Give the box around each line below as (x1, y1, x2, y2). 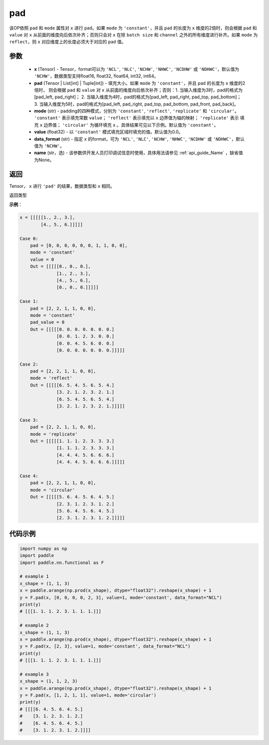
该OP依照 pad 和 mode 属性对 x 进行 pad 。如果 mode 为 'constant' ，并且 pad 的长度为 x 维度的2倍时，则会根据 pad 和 (9, 25, 257, 31)
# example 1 (19, 574, 49, 579)
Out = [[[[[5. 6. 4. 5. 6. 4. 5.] (30, 494, 115, 500)
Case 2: (19, 361, 38, 367)
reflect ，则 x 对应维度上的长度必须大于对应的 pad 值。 (9, 39, 127, 45)
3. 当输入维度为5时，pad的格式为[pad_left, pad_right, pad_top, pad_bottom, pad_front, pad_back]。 (34, 101, 239, 107)
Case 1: (19, 298, 38, 304)
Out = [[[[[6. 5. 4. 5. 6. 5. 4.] (30, 382, 115, 388)
